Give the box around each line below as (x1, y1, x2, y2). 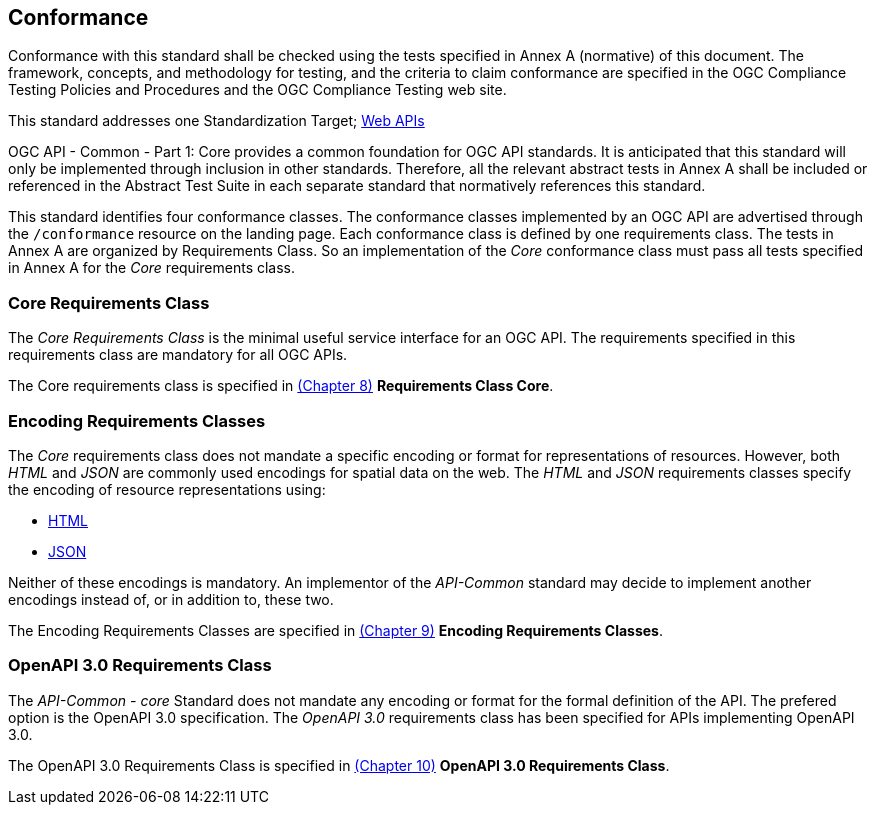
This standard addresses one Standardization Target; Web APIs (8, 112, 425, 130)
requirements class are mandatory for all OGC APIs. (8, 346, 348, 364)
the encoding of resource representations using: (8, 480, 326, 498)
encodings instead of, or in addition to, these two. (8, 590, 334, 608)
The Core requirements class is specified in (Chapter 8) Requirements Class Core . (8, 377, 554, 395)
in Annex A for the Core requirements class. (8, 259, 296, 277)
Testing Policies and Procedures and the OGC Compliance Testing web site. (8, 81, 507, 99)
